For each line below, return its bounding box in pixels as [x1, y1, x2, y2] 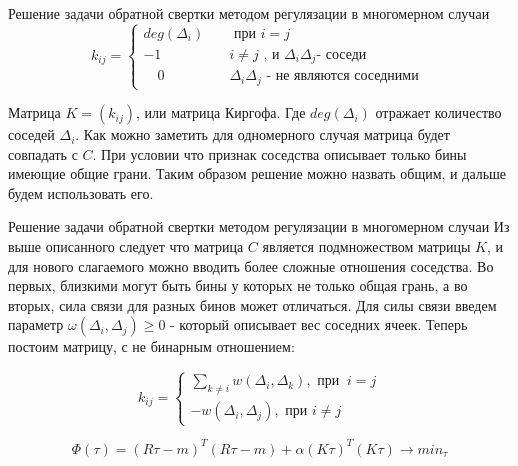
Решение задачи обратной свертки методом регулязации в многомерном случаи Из [8, 216, 510, 237]
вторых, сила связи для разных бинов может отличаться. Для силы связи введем [8, 294, 497, 315]
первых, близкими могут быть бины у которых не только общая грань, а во [8, 275, 468, 296]
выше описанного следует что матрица [8, 236, 244, 257]
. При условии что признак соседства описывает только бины [92, 143, 467, 164]
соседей [8, 124, 55, 145]
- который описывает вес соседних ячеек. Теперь [170, 314, 468, 335]
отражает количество [375, 102, 502, 123]
